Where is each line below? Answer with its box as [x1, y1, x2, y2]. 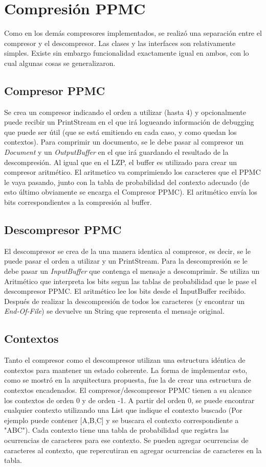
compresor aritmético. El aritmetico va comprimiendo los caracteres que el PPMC [4, 167, 261, 177]
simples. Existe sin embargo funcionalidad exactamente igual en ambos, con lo [4, 48, 249, 58]
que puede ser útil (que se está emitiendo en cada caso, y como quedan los [4, 126, 237, 137]
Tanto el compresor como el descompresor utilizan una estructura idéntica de [4, 355, 246, 365]
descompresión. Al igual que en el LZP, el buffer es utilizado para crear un [4, 156, 237, 167]
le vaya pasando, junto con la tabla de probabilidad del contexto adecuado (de [4, 176, 250, 187]
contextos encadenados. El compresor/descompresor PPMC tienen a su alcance [4, 384, 252, 395]
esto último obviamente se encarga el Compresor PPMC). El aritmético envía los [4, 186, 257, 197]
